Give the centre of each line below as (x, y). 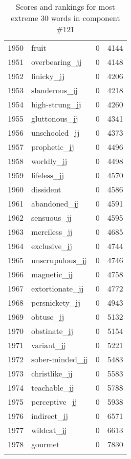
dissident (46, 189)
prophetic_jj (53, 147)
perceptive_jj (54, 402)
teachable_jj (53, 387)
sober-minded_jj (60, 359)
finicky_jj (48, 76)
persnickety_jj (56, 303)
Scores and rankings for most (65, 7)
